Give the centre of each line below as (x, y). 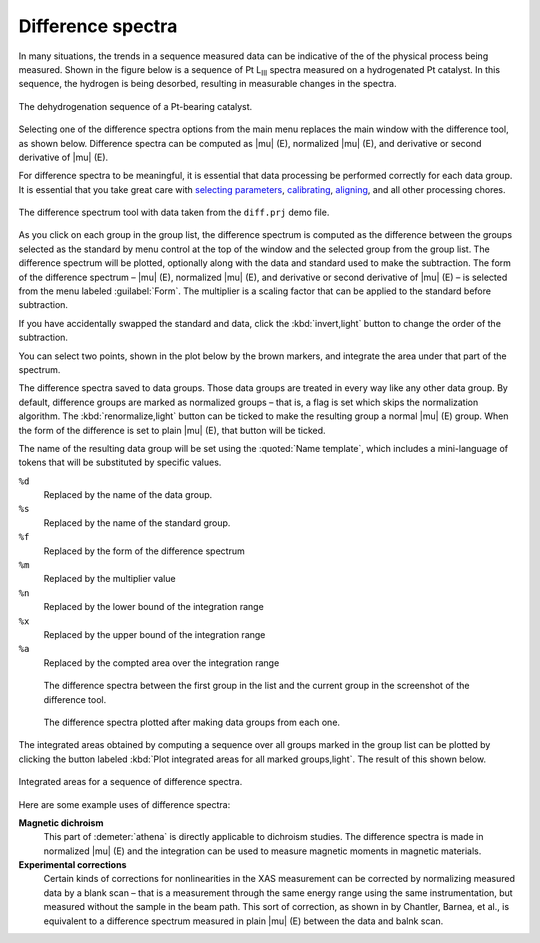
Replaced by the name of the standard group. (137, 522)
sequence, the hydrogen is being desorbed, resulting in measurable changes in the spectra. (207, 84)
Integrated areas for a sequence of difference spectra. (130, 782)
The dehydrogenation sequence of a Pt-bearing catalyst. (135, 106)
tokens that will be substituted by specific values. (120, 462)
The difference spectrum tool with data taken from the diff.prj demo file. (174, 212)
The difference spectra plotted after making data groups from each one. (191, 722)
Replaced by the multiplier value (109, 579)
